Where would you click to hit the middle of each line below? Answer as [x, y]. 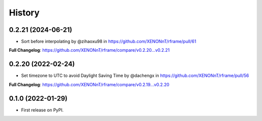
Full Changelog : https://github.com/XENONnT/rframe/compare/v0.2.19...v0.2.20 [89, 84]
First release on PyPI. [42, 110]
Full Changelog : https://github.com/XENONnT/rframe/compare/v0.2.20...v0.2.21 [89, 50]
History [24, 13]
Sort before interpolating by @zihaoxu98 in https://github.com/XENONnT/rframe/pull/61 [109, 42]
